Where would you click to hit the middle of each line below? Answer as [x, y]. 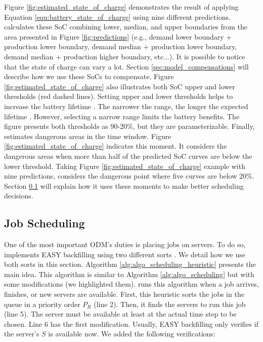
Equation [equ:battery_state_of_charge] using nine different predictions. [117, 16]
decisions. [19, 196]
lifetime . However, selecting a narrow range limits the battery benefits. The [122, 116]
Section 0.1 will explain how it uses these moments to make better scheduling [124, 185]
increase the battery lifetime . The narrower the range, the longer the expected [126, 106]
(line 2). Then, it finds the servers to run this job [170, 304]
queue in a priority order [42, 304]
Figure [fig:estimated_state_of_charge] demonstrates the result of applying [121, 7]
